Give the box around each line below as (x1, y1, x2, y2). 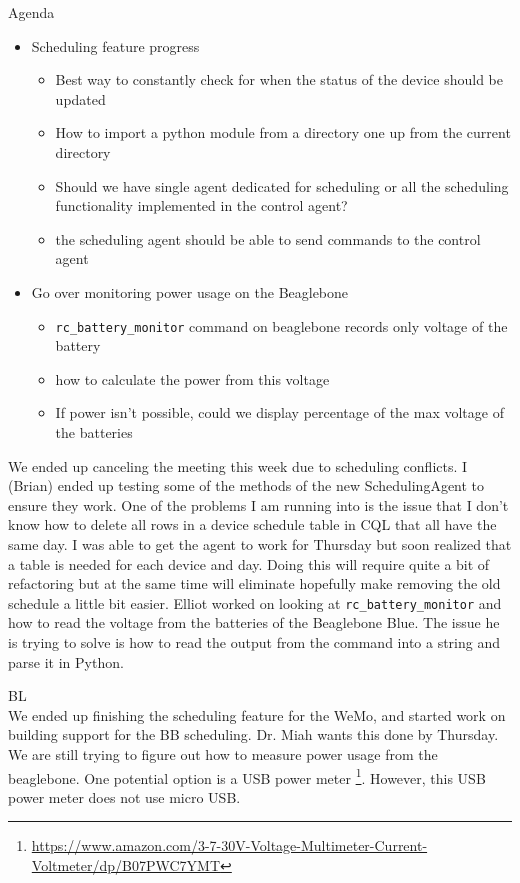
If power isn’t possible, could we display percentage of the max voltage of (55, 402, 504, 423)
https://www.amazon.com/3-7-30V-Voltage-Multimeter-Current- (31, 835, 428, 856)
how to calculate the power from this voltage (55, 368, 330, 389)
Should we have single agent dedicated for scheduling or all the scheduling (55, 175, 509, 196)
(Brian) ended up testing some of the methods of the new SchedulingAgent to (8, 475, 485, 496)
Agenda (8, 2, 55, 22)
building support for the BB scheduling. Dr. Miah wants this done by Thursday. (8, 724, 499, 745)
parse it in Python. (8, 651, 124, 672)
